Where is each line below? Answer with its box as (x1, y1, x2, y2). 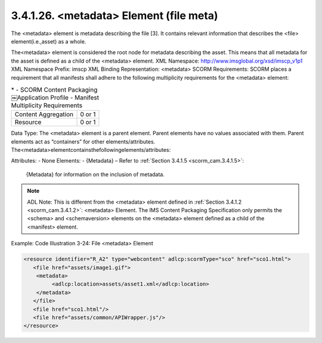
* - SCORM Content (11, 86, 67, 94)
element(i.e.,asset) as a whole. (11, 38, 86, 45)
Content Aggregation (14, 110, 74, 119)
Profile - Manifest (50, 93, 100, 102)
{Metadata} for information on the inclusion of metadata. (26, 170, 165, 178)
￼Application (11, 93, 49, 102)
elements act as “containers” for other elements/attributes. (11, 138, 156, 145)
